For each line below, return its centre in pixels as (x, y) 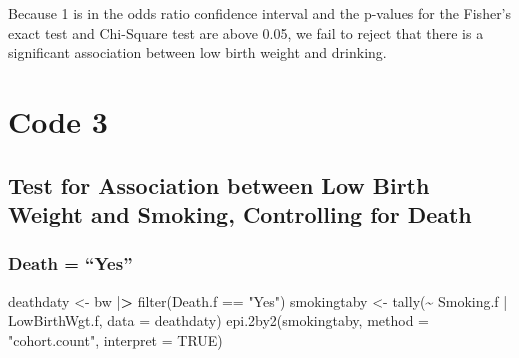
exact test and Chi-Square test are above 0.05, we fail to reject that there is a (246, 32)
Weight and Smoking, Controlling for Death (240, 213)
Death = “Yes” (70, 263)
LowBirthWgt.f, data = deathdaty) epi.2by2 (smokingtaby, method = (219, 320)
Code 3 (58, 120)
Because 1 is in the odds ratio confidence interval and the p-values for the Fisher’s (260, 13)
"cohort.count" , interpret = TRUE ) (115, 339)
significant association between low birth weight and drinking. (197, 52)
